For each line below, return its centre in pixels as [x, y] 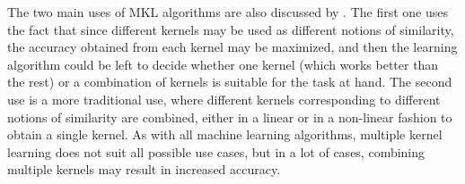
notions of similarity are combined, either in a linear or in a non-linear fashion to [230, 117]
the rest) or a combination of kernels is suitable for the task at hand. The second [230, 82]
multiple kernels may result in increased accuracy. [144, 169]
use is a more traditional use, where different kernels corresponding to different [224, 99]
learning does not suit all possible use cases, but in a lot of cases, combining [216, 151]
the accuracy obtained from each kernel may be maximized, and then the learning [232, 47]
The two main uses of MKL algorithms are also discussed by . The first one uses [228, 12]
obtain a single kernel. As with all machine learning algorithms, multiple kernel [225, 134]
